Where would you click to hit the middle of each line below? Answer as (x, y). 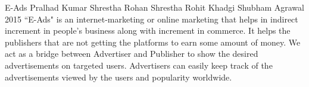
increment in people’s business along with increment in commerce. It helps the (148, 30)
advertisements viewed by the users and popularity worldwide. (118, 77)
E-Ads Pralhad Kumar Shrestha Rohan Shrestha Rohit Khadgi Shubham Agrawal (154, 7)
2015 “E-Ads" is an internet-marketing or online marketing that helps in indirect (152, 19)
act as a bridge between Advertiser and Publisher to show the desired (132, 54)
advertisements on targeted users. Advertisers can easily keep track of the (139, 65)
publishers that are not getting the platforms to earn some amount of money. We (153, 42)
